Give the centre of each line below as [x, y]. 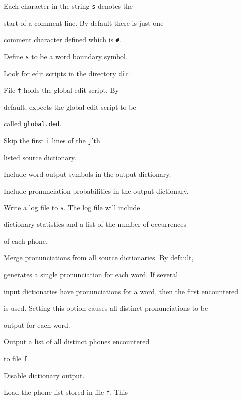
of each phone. [26, 241]
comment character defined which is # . [63, 40]
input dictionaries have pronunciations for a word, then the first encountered [121, 291]
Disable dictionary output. [44, 375]
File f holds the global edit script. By [61, 90]
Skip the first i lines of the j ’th [52, 140]
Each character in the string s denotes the [69, 6]
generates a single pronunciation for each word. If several [91, 274]
